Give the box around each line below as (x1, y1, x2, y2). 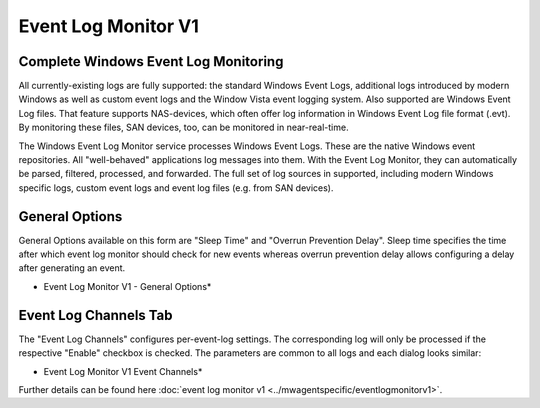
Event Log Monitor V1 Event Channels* (43, 365, 203, 377)
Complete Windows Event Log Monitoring (18, 53, 284, 70)
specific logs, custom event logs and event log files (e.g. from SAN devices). (18, 181, 334, 194)
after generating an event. (18, 262, 126, 274)
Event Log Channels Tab (18, 306, 174, 324)
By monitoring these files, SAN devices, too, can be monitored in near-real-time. (18, 121, 349, 134)
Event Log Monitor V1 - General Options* (43, 280, 212, 292)
